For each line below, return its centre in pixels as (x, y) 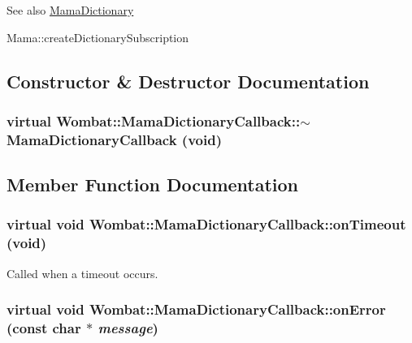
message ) (128, 328)
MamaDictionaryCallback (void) (114, 139)
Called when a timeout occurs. (82, 273)
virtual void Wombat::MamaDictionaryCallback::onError (196, 309)
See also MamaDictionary (70, 10)
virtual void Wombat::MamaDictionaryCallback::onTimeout (206, 224)
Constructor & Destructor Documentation (188, 81)
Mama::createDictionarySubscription (98, 37)
